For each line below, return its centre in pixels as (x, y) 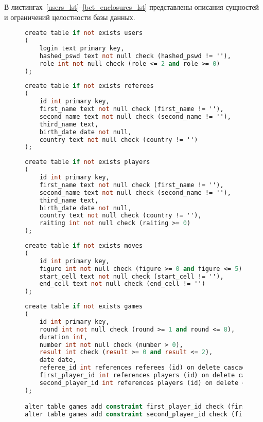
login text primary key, (82, 48)
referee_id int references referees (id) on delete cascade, (146, 368)
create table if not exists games (84, 307)
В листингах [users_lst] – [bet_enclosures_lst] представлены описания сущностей (132, 7)
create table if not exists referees (89, 86)
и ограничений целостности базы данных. (70, 17)
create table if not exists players (87, 162)
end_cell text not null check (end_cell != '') (122, 284)
